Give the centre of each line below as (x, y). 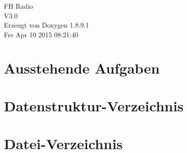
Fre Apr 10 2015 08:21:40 (41, 34)
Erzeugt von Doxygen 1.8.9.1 (47, 25)
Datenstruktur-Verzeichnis (94, 105)
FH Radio (19, 6)
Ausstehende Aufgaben (82, 68)
